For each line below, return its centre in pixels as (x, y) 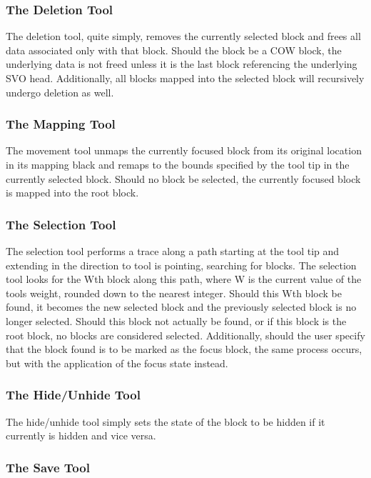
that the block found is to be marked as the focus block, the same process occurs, (184, 349)
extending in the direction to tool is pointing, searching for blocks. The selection (181, 265)
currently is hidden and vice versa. (81, 435)
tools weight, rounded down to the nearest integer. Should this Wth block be (174, 293)
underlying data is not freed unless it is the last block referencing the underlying (182, 64)
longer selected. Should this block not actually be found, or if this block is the (176, 320)
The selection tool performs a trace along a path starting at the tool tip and (173, 251)
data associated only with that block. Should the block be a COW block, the (174, 50)
